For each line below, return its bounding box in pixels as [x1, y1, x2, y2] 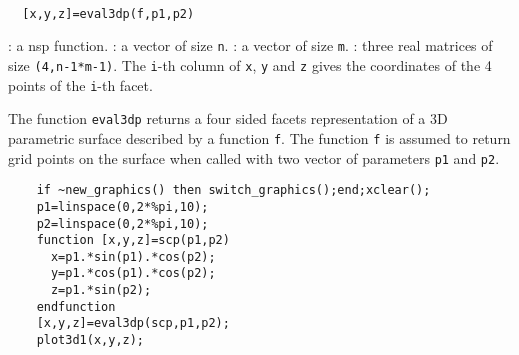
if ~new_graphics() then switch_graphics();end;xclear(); [36, 183, 431, 198]
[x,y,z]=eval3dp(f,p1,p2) [22, 6, 195, 21]
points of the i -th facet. [8, 74, 153, 95]
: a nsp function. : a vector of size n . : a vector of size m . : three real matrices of [8, 35, 493, 56]
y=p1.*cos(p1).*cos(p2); [50, 266, 216, 281]
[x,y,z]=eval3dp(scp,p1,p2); [36, 316, 230, 331]
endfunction [36, 299, 116, 314]
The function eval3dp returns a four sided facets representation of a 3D [8, 108, 448, 129]
